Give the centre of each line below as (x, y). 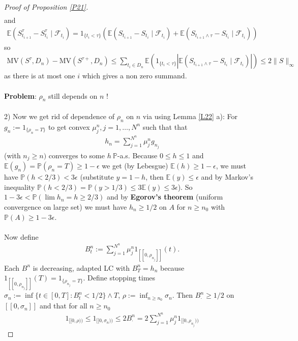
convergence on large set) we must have (66, 206)
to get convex (69, 126)
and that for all (63, 306)
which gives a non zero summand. (135, 76)
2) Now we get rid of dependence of (59, 116)
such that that (165, 126)
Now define (21, 236)
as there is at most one (40, 76)
